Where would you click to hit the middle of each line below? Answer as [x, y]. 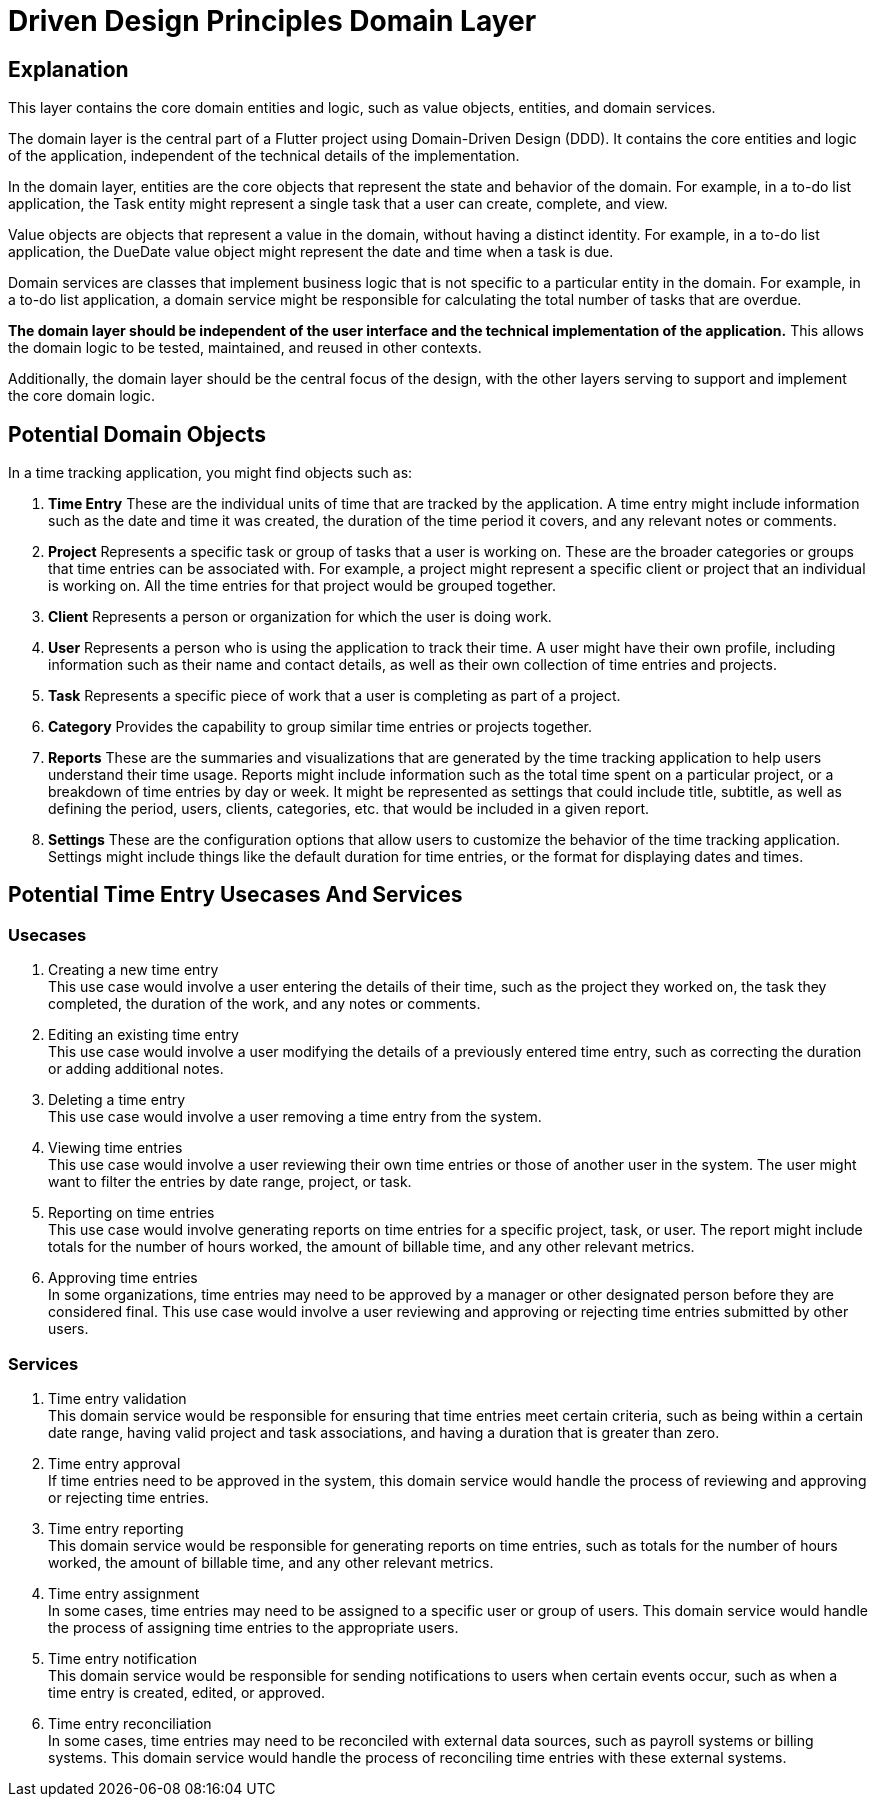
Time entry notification [122, 1658]
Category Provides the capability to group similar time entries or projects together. [320, 727]
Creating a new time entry [133, 970]
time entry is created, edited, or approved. [187, 1692]
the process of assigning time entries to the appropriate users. [253, 1627]
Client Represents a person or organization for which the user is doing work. [300, 617]
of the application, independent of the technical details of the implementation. [264, 156]
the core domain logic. [81, 396]
